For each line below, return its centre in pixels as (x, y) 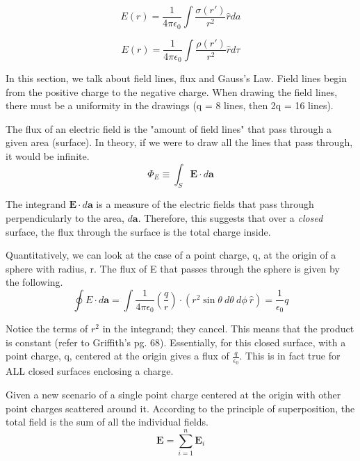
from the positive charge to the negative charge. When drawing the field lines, (172, 91)
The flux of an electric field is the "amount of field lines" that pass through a (169, 128)
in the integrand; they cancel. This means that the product (228, 328)
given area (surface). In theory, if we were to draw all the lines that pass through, (179, 142)
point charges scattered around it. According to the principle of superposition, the (180, 408)
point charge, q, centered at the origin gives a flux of (117, 356)
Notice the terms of (47, 328)
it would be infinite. (48, 156)
